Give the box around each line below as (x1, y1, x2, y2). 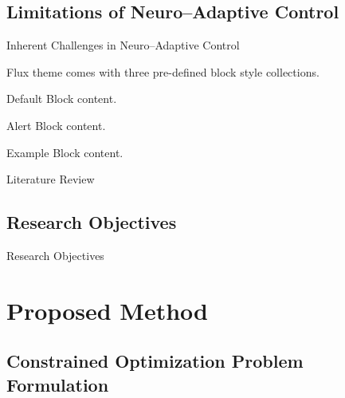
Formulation (6, 372, 109, 396)
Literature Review (6, 171, 95, 187)
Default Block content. (6, 90, 117, 107)
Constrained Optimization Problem (6, 349, 304, 373)
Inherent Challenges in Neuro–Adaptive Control (6, 37, 240, 53)
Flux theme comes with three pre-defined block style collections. (6, 63, 320, 80)
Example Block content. (6, 144, 123, 160)
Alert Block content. (6, 116, 106, 133)
